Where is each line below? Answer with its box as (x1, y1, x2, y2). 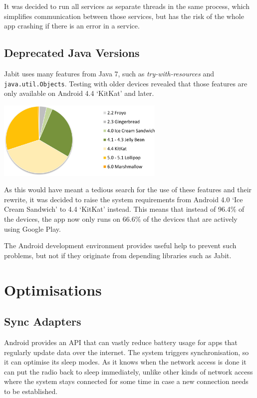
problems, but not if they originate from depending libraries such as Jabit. (4, 250, 232, 260)
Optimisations (4, 279, 102, 300)
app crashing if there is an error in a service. (4, 20, 140, 31)
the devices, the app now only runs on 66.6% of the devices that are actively (4, 214, 238, 224)
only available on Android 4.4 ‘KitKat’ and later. (4, 88, 154, 98)
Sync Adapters (4, 314, 81, 329)
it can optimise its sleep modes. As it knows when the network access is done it (4, 357, 247, 367)
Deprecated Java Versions (4, 45, 140, 60)
